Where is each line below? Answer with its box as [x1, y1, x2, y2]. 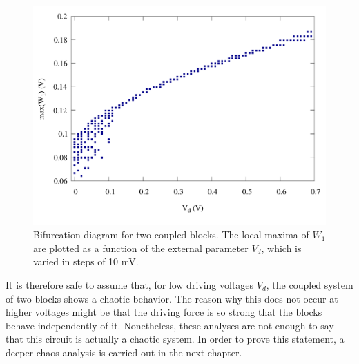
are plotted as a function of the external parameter [33, 240, 249, 255]
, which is [261, 240, 302, 255]
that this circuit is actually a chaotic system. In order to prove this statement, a [6, 332, 345, 346]
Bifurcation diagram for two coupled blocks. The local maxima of [33, 227, 309, 242]
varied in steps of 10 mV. [33, 254, 139, 269]
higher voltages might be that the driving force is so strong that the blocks [6, 305, 322, 319]
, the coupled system [266, 277, 353, 291]
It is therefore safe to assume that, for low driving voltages [6, 277, 254, 291]
